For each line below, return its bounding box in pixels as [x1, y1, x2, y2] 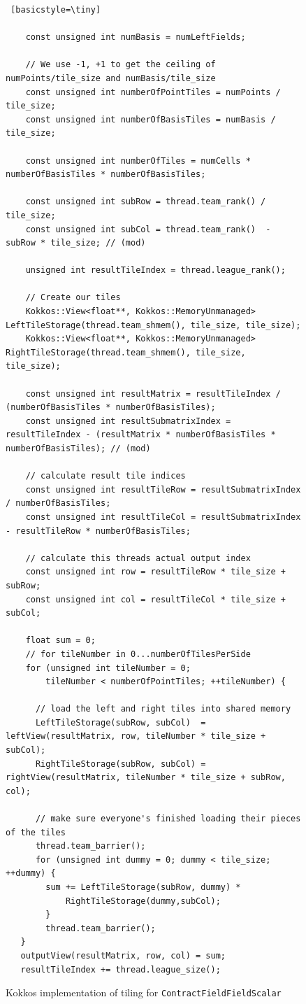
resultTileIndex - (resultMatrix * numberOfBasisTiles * [6, 430, 276, 440]
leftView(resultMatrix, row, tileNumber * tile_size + [6, 731, 266, 742]
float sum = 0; [25, 635, 96, 646]
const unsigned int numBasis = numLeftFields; [25, 32, 246, 43]
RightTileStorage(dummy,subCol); [65, 896, 221, 906]
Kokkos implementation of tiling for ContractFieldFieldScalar [6, 985, 282, 1000]
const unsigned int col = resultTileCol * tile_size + [25, 594, 286, 604]
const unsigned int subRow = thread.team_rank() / [25, 197, 266, 207]
